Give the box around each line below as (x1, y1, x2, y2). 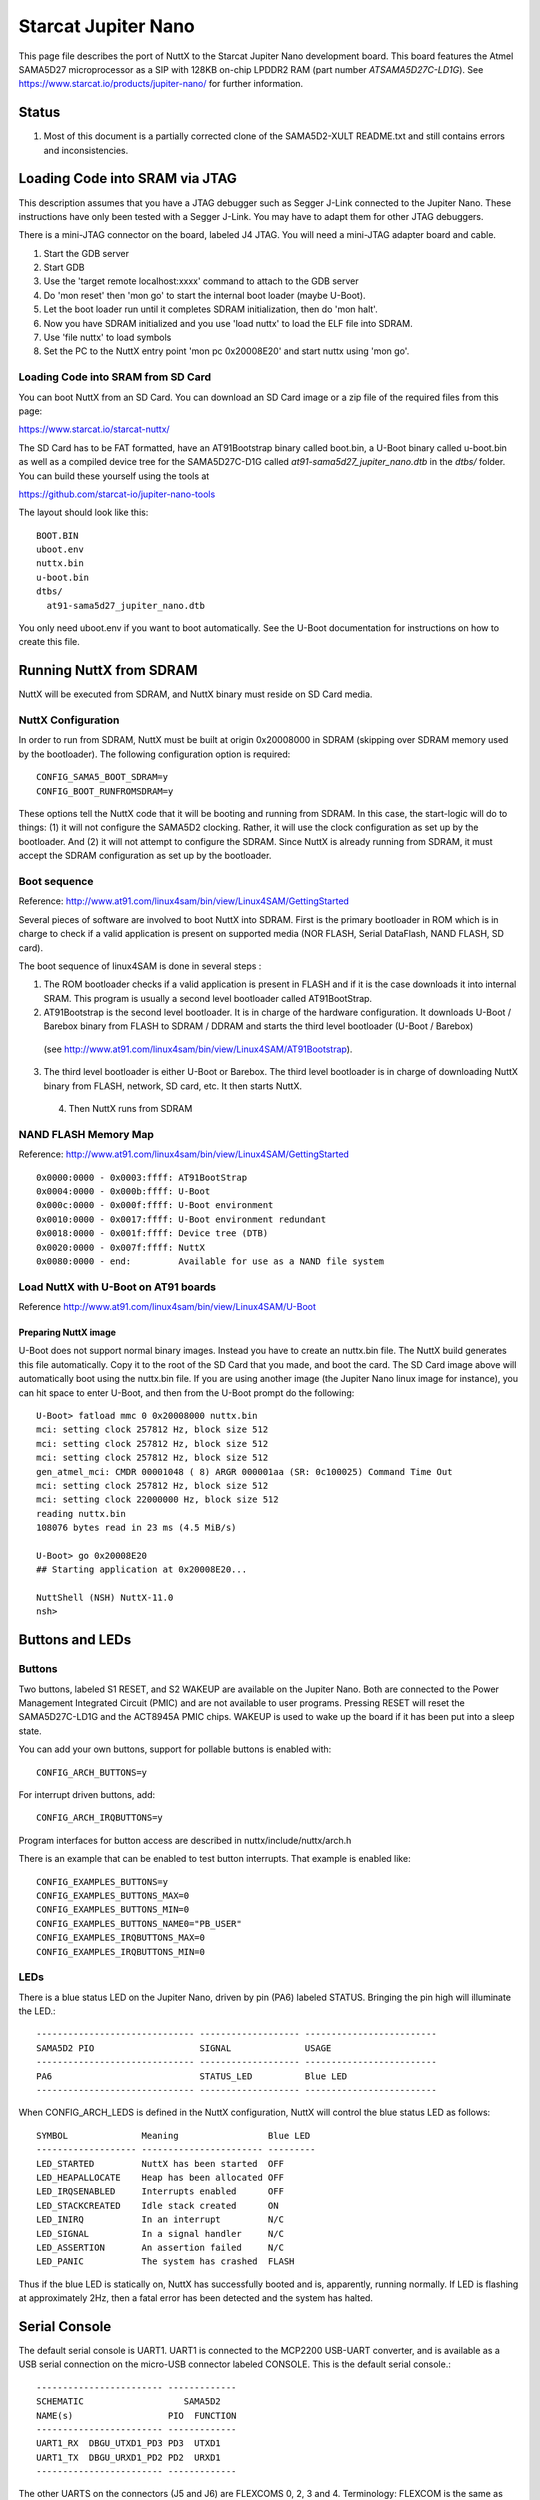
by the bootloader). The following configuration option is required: (18, 748, 291, 760)
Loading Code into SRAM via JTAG (18, 170, 237, 187)
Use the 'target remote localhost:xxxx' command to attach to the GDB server (43, 275, 359, 287)
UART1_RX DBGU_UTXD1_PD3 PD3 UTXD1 (36, 2438, 222, 2449)
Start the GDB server (43, 247, 130, 259)
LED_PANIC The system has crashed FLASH (36, 2256, 295, 2267)
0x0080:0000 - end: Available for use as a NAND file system (36, 1255, 385, 1267)
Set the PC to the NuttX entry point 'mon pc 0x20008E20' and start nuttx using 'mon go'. (43, 345, 410, 357)
